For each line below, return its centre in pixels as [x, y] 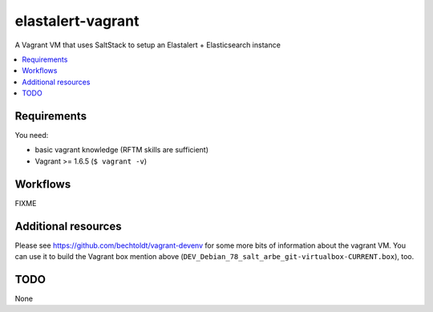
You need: [32, 136]
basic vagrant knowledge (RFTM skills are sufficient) [121, 150]
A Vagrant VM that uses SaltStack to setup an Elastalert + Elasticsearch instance [148, 45]
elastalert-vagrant [77, 21]
